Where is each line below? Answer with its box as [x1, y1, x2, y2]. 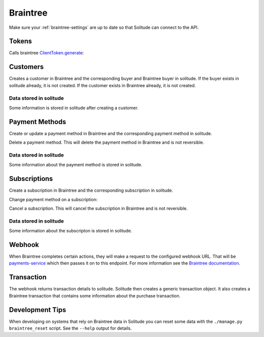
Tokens [9, 37, 32, 45]
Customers [9, 63, 44, 71]
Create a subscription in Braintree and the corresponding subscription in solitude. [9, 187, 174, 193]
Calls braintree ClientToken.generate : [9, 50, 84, 56]
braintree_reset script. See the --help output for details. [9, 325, 132, 331]
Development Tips [9, 306, 66, 314]
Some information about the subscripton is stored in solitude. [9, 228, 132, 234]
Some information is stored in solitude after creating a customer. [9, 105, 139, 111]
